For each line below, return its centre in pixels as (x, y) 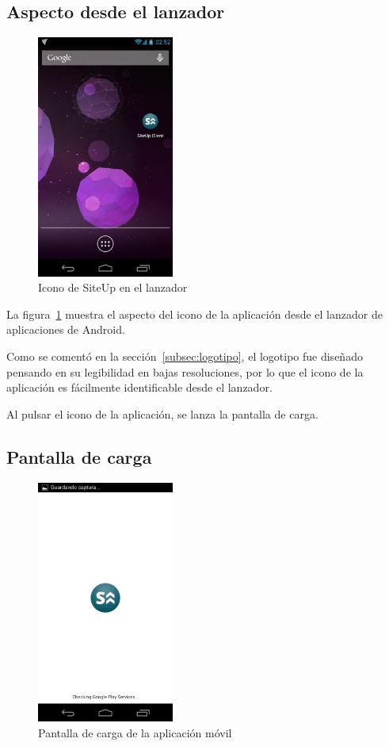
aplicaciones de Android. (66, 329)
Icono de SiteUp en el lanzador (113, 287)
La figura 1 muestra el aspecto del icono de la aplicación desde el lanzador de (194, 314)
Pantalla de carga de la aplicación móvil (135, 732)
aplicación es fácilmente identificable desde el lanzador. (139, 387)
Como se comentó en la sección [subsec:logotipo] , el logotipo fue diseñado (185, 356)
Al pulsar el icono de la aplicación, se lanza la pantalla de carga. (162, 413)
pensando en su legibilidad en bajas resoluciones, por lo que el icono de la (185, 371)
